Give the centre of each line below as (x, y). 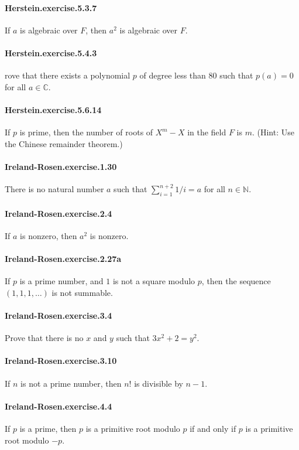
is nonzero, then (49, 235)
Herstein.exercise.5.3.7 (51, 7)
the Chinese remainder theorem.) (64, 143)
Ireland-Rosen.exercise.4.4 (59, 406)
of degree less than (173, 75)
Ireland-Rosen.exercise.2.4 (59, 213)
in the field (207, 132)
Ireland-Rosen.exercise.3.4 (59, 315)
